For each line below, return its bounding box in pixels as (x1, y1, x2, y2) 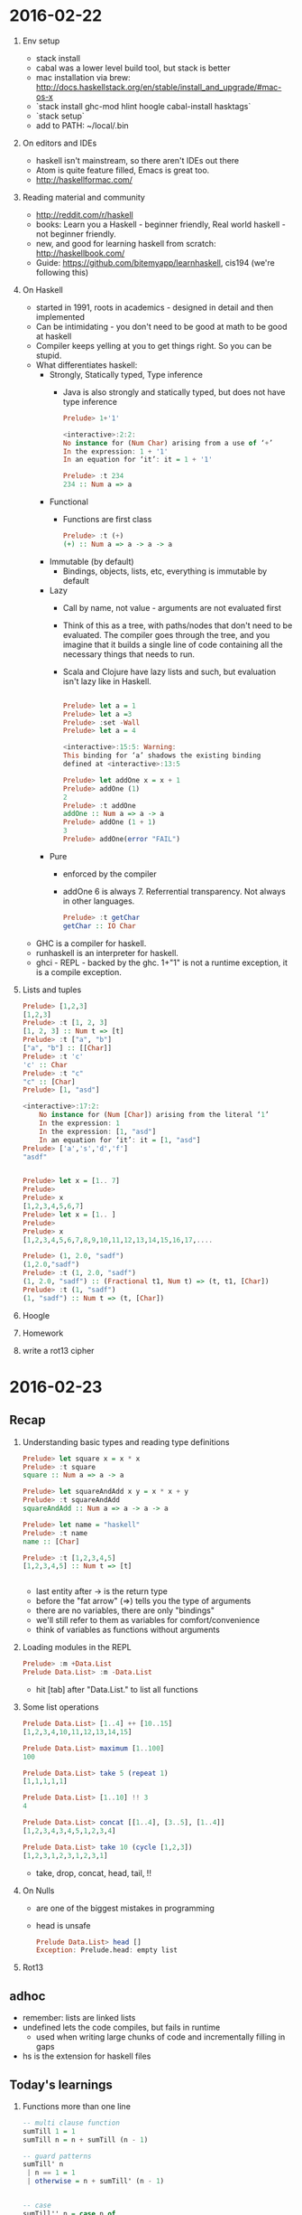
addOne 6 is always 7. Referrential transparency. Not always (62, 886, 286, 896)
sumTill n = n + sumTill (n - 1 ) (22, 2135, 149, 2145)
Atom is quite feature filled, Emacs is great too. (35, 164, 210, 175)
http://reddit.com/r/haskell (35, 209, 133, 220)
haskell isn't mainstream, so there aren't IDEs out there (35, 155, 240, 165)
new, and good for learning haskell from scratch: (35, 238, 216, 249)
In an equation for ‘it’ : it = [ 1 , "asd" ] (39, 1135, 201, 1144)
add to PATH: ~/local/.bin (35, 119, 129, 131)
